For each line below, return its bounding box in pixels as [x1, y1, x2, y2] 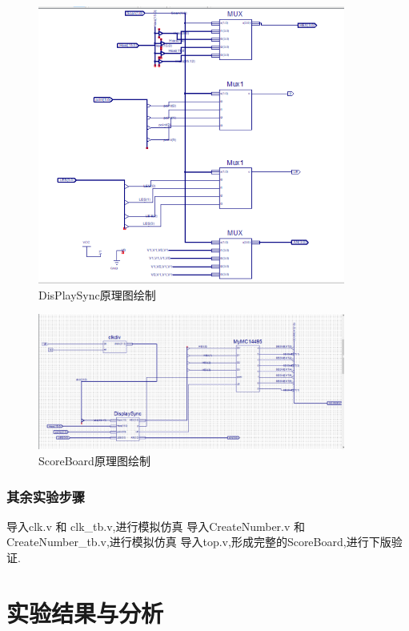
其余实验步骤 [6, 486, 86, 506]
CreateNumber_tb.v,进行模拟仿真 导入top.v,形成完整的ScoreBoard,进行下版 [6, 533, 391, 550]
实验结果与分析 [6, 596, 164, 629]
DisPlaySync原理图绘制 [38, 286, 156, 303]
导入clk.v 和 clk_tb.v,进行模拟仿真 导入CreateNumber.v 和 [6, 517, 306, 534]
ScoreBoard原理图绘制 [38, 452, 150, 468]
